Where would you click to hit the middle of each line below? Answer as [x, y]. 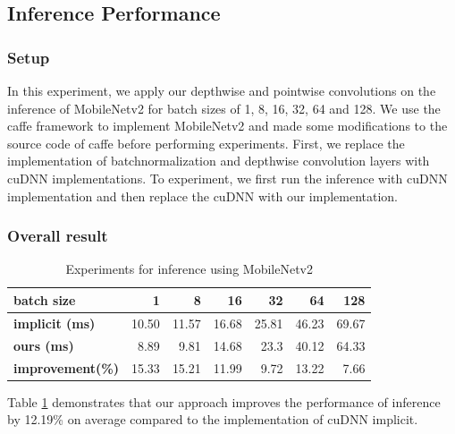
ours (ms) [44, 345]
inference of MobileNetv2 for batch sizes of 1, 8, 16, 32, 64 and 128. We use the [224, 108]
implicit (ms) [55, 323]
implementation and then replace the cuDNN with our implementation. [203, 196]
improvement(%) [66, 367]
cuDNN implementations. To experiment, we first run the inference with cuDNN [227, 178]
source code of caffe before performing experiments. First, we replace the [206, 143]
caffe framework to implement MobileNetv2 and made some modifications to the [227, 126]
